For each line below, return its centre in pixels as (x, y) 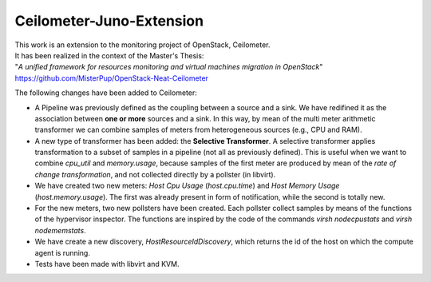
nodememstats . (61, 230)
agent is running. (63, 252)
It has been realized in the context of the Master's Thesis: (109, 55)
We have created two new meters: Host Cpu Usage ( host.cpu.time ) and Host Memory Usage (187, 186)
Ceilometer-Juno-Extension (109, 21)
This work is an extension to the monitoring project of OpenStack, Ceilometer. (142, 45)
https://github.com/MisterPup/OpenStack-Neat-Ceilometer (112, 78)
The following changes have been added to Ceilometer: (106, 93)
